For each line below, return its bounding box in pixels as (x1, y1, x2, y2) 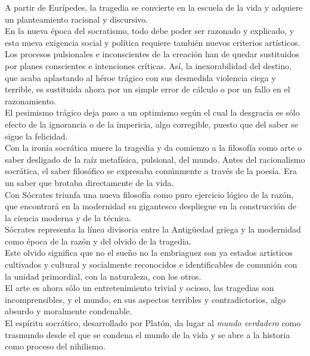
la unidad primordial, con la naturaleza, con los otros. (5, 270, 201, 282)
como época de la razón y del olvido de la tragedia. (5, 234, 191, 247)
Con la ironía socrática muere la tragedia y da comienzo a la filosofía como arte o (5, 141, 302, 154)
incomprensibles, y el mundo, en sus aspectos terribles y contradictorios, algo (5, 293, 286, 305)
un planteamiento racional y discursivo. (5, 13, 148, 25)
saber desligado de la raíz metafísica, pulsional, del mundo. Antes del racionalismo (5, 153, 305, 165)
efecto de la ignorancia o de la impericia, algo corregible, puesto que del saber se (5, 117, 298, 130)
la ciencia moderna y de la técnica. (5, 211, 132, 224)
